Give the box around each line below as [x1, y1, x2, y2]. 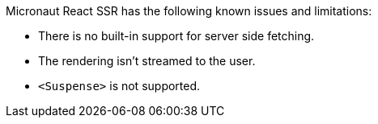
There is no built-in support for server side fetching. [38, 29, 315, 43]
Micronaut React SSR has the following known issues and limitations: [6, 4, 372, 18]
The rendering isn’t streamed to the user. [38, 54, 256, 68]
